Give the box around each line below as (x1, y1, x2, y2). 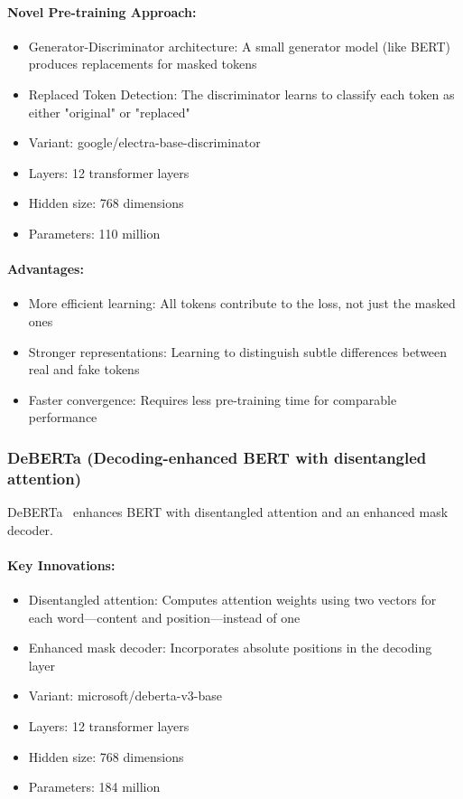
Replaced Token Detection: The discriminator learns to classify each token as (28, 84, 455, 103)
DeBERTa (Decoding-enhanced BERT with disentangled (7, 446, 427, 468)
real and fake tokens (28, 360, 140, 379)
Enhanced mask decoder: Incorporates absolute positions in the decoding (28, 638, 432, 657)
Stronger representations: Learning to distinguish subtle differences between (28, 342, 448, 361)
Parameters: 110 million (28, 223, 161, 242)
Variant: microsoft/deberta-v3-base (28, 686, 222, 705)
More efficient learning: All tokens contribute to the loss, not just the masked (28, 294, 456, 313)
